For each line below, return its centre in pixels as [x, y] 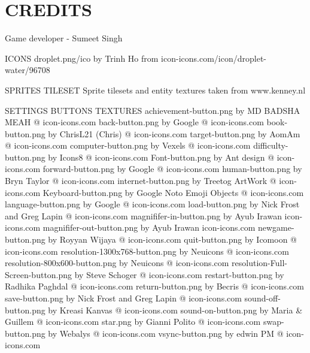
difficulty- [271, 145]
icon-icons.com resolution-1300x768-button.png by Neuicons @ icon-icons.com [147, 251]
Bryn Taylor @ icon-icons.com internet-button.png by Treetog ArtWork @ [141, 181]
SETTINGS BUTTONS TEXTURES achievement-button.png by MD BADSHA [153, 110]
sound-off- [262, 298]
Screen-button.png [39, 274]
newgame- [276, 227]
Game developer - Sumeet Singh [64, 38]
